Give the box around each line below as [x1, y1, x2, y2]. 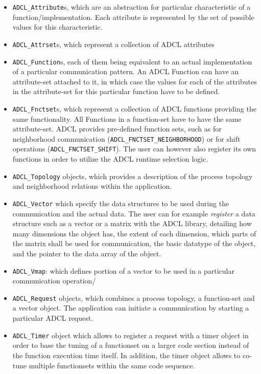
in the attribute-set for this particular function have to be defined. [12, 86, 220, 97]
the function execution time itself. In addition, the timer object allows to [12, 349, 241, 360]
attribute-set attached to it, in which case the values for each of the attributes [12, 76, 257, 86]
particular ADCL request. [12, 313, 93, 323]
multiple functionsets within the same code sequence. [29, 360, 195, 370]
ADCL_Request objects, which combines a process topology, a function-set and [12, 292, 255, 303]
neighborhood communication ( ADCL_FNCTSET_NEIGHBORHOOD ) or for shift [12, 133, 241, 144]
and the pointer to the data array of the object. [12, 248, 161, 258]
